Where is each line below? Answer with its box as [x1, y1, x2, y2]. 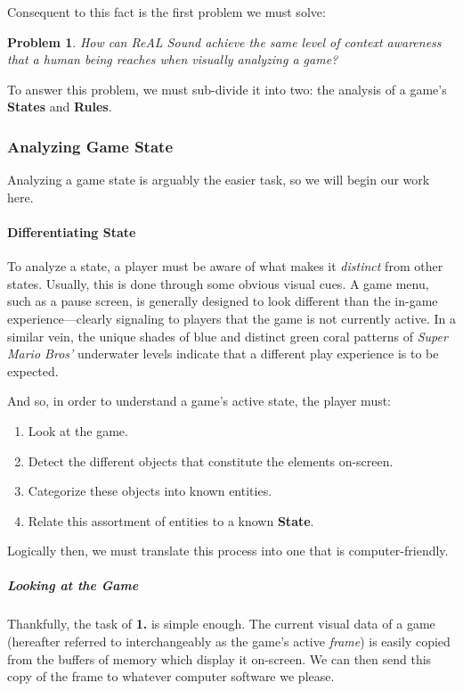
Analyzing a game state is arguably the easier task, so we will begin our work [7, 170, 430, 189]
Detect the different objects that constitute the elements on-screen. [28, 451, 394, 470]
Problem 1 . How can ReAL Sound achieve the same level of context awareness [7, 32, 442, 51]
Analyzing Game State [7, 135, 174, 157]
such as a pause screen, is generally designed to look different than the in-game [7, 292, 438, 310]
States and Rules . [7, 97, 112, 116]
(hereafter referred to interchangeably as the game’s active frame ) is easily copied [7, 632, 451, 651]
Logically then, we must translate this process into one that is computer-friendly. [7, 541, 449, 560]
